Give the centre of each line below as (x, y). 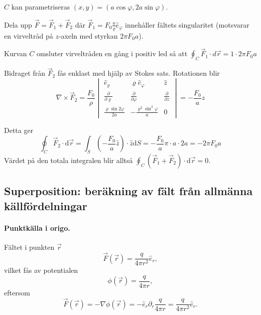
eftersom (17, 292)
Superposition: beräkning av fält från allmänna (128, 191)
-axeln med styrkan (88, 35)
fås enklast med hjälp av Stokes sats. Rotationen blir (139, 73)
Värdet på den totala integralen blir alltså (69, 160)
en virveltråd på (29, 35)
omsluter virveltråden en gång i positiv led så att (112, 53)
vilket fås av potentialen (41, 270)
